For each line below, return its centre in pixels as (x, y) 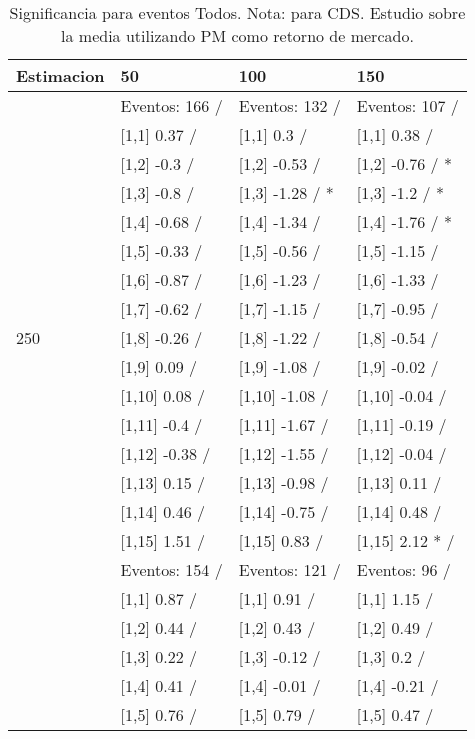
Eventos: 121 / (289, 569)
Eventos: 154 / (171, 569)
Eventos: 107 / (407, 105)
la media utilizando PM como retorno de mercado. (237, 35)
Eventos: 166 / (171, 105)
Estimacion (60, 75)
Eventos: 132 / (289, 105)
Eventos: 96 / (403, 569)
